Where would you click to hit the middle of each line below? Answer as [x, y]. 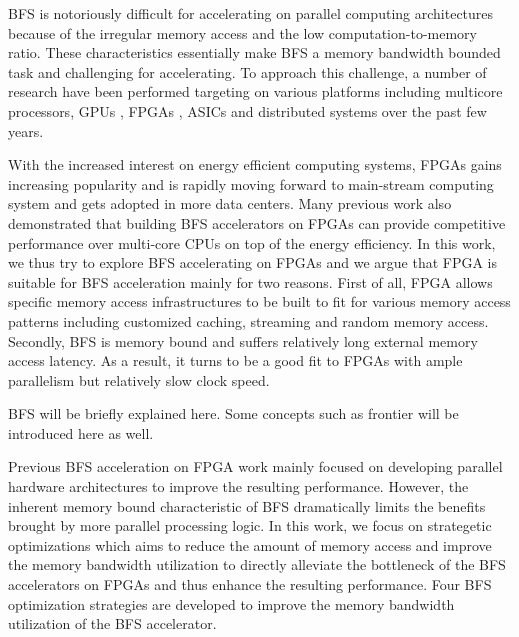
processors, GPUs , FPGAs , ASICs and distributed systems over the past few [247, 110]
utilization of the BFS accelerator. [112, 623]
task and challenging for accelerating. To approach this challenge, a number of [247, 71]
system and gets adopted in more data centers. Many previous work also [230, 203]
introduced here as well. [81, 432]
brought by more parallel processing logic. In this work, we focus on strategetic [250, 525]
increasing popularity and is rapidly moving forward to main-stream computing [251, 183]
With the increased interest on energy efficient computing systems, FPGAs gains [255, 164]
